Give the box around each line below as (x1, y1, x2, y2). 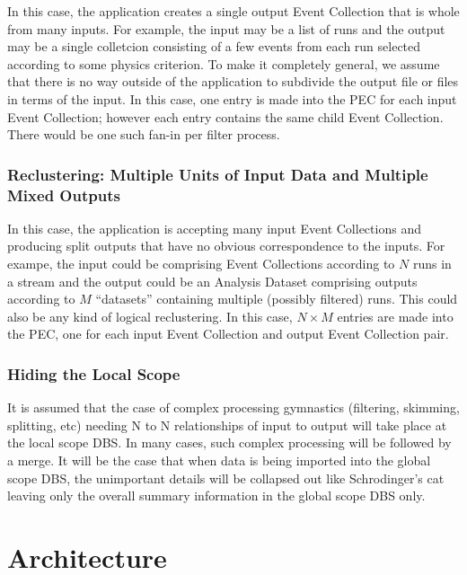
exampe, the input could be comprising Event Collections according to (7, 254, 395, 273)
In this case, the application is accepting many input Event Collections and (7, 218, 421, 237)
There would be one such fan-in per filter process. (7, 125, 280, 144)
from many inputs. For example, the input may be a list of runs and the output (7, 19, 445, 38)
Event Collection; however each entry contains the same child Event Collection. (7, 107, 444, 126)
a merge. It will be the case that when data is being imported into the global (7, 451, 431, 470)
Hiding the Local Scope (7, 362, 181, 385)
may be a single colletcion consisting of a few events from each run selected (7, 37, 421, 56)
